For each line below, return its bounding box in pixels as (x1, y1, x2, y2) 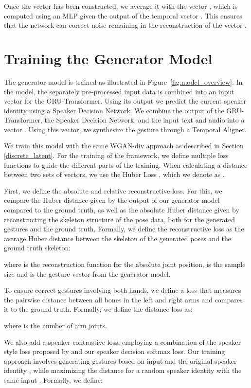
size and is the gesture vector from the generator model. (4, 268, 171, 279)
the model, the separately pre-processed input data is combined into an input (4, 86, 234, 96)
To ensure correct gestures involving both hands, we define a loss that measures (4, 285, 241, 295)
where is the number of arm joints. (4, 320, 107, 330)
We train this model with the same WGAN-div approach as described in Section (4, 141, 244, 151)
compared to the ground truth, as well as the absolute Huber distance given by (4, 205, 239, 215)
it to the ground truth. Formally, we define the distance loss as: (4, 304, 193, 314)
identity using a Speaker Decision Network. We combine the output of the (4, 105, 224, 115)
